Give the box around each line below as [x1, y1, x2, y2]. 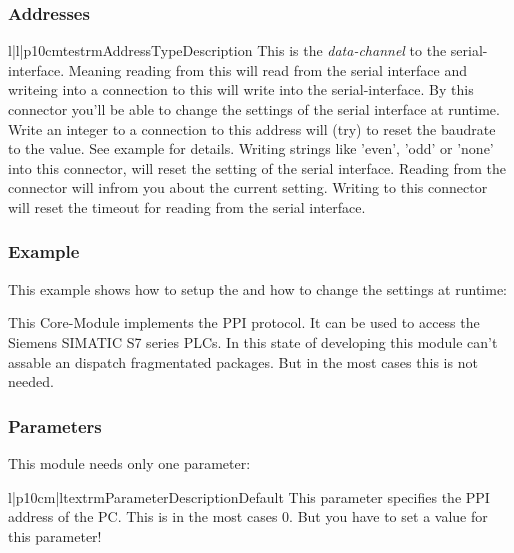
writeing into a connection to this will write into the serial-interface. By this [8, 79, 474, 100]
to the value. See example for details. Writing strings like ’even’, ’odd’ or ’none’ [8, 138, 494, 159]
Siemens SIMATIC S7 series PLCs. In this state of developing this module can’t [8, 331, 498, 352]
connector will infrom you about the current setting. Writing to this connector [8, 177, 488, 198]
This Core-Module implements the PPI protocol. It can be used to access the [8, 312, 480, 333]
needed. [8, 371, 54, 392]
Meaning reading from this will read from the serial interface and [68, 59, 467, 80]
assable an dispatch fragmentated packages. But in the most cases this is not [8, 351, 478, 372]
